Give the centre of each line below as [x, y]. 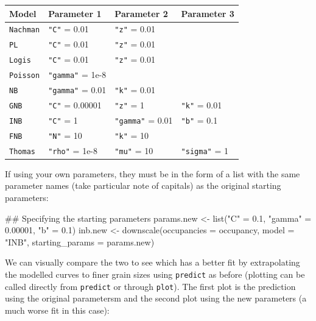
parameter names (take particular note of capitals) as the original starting [143, 185]
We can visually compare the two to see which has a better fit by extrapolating [153, 262]
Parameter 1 [75, 13]
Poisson [25, 76]
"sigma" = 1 [205, 150]
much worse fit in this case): [57, 310]
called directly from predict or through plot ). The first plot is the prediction [150, 286]
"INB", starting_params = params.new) [80, 242]
